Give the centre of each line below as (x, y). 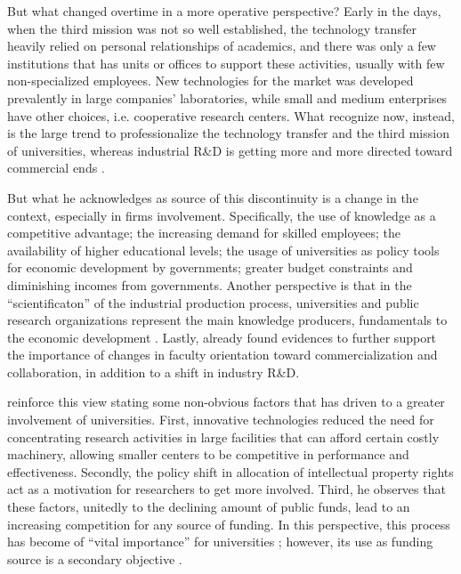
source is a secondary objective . (95, 558)
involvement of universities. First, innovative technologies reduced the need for (221, 420)
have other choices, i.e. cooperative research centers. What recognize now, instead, (231, 115)
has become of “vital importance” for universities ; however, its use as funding (220, 542)
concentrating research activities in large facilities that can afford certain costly (223, 437)
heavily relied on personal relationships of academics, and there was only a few (222, 46)
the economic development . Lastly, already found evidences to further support (222, 337)
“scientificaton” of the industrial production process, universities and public (213, 302)
